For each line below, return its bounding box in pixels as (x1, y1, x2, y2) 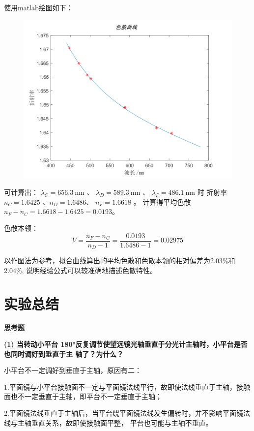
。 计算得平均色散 (133, 196, 191, 207)
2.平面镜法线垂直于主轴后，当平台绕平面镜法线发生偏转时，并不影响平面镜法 (4, 407, 250, 418)
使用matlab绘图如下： (4, 2, 73, 12)
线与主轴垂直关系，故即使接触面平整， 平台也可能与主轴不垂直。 (4, 417, 213, 428)
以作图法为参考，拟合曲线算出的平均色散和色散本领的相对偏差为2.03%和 (4, 255, 235, 266)
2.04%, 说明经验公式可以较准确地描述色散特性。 (4, 265, 157, 275)
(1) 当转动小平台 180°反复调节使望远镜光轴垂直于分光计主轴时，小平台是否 (4, 339, 248, 349)
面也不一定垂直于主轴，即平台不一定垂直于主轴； (4, 391, 162, 401)
